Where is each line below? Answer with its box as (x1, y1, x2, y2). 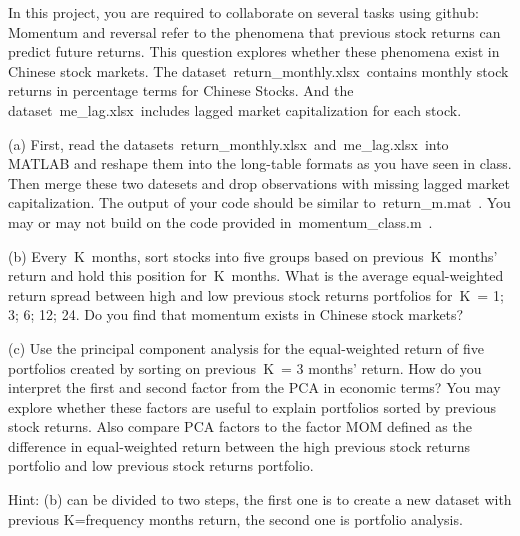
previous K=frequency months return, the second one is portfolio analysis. (8, 508, 463, 529)
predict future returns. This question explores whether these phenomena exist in (8, 41, 500, 62)
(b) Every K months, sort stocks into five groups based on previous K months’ (8, 245, 498, 266)
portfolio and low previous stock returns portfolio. (8, 455, 314, 476)
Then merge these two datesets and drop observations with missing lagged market (8, 172, 510, 193)
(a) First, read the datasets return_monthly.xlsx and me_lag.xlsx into (8, 133, 449, 154)
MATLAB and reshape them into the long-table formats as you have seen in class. (8, 153, 512, 174)
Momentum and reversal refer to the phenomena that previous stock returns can (8, 21, 501, 42)
